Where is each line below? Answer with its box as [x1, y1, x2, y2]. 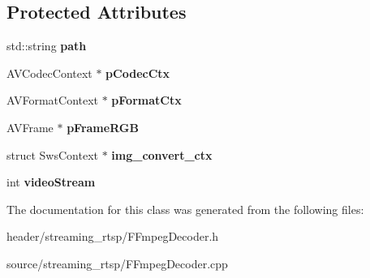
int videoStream [6, 173, 96, 190]
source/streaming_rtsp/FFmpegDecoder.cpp [6, 254, 228, 272]
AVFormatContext [6, 92, 99, 109]
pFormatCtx [111, 92, 182, 109]
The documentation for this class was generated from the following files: [6, 200, 364, 217]
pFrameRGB [67, 118, 139, 135]
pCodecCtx [105, 64, 170, 81]
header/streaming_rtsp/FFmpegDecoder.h [6, 228, 219, 245]
